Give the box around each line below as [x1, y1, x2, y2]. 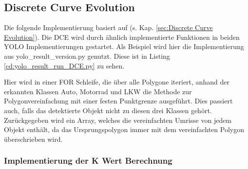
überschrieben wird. [4, 134, 63, 144]
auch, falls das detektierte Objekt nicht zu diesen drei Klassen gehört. [4, 105, 212, 115]
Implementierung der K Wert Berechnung [4, 154, 172, 167]
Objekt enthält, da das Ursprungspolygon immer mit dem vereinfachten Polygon [4, 124, 244, 135]
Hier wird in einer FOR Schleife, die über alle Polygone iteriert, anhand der [4, 77, 229, 87]
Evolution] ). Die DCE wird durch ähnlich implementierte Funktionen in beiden [4, 32, 240, 42]
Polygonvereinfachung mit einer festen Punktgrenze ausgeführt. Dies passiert [4, 96, 233, 106]
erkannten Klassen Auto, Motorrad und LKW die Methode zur [4, 86, 192, 96]
